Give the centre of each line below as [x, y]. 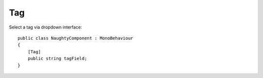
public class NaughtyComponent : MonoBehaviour [75, 38]
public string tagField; [57, 59]
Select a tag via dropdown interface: [46, 27]
